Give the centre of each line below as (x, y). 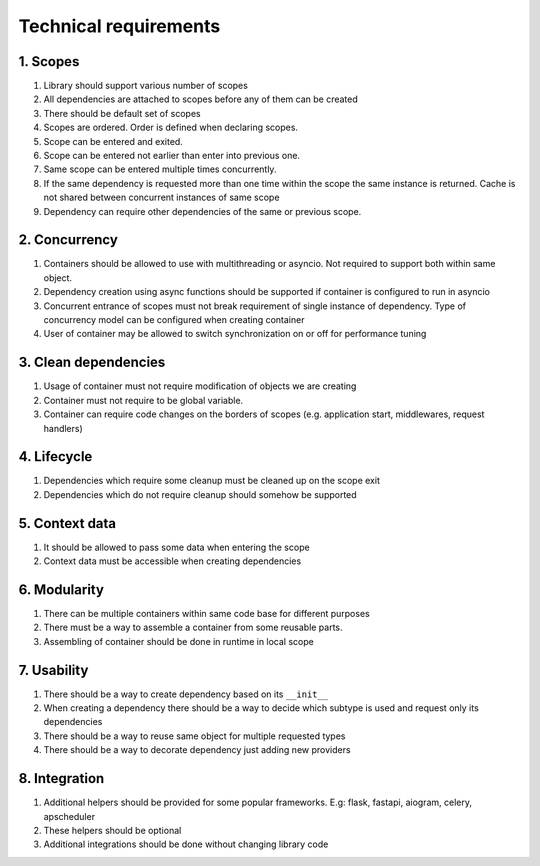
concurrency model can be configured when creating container (174, 320)
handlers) (63, 428)
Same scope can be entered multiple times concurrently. (160, 169)
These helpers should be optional (112, 830)
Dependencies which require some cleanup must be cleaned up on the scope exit (211, 481)
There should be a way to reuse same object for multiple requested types (194, 736)
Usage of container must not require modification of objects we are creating (200, 386)
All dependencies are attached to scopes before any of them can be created (201, 99)
